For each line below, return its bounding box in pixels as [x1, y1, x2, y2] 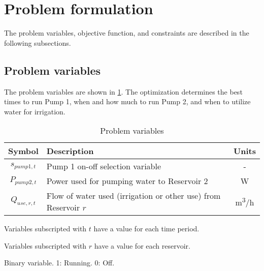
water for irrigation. [4, 106, 65, 116]
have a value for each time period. [93, 223, 200, 234]
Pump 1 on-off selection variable [46, 160, 161, 172]
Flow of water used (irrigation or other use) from [46, 190, 221, 202]
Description [46, 145, 94, 157]
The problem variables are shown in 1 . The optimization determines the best [4, 86, 243, 97]
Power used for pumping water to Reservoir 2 [46, 175, 208, 187]
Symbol [8, 145, 39, 157]
